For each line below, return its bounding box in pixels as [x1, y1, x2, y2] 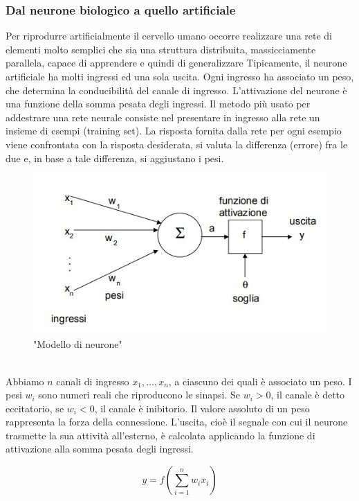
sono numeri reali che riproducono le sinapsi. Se [38, 387, 241, 402]
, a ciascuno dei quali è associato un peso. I [168, 373, 352, 388]
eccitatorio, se [6, 401, 64, 415]
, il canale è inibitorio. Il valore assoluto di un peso [94, 401, 310, 415]
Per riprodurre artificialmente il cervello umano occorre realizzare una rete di [6, 28, 332, 43]
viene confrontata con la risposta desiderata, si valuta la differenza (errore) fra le [6, 137, 348, 151]
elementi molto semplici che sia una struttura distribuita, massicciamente [6, 42, 316, 56]
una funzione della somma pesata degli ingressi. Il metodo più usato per [6, 96, 311, 111]
